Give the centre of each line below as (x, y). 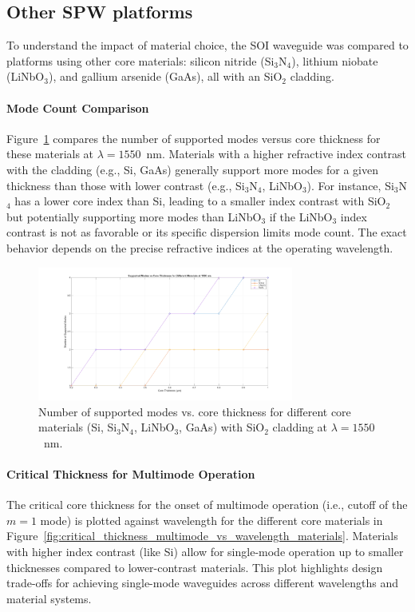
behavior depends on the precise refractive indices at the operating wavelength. (200, 247)
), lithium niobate (335, 60)
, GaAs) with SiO (222, 427)
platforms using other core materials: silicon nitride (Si (140, 60)
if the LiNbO (301, 216)
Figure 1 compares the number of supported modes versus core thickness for (194, 138)
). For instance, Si (350, 185)
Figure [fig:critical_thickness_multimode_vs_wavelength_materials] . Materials (202, 536)
